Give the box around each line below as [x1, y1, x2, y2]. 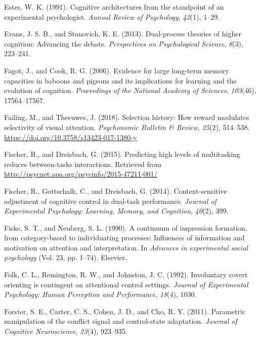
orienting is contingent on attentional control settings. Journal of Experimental [4, 279, 248, 289]
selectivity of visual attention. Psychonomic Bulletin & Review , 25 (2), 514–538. [4, 121, 250, 132]
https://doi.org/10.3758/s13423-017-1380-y [4, 132, 137, 142]
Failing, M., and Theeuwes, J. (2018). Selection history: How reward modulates [4, 112, 249, 122]
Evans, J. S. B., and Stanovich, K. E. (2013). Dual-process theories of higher [4, 28, 241, 39]
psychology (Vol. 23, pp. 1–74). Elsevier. [4, 252, 127, 263]
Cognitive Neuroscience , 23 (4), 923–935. [4, 326, 127, 336]
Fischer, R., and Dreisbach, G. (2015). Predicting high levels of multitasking [4, 149, 240, 159]
